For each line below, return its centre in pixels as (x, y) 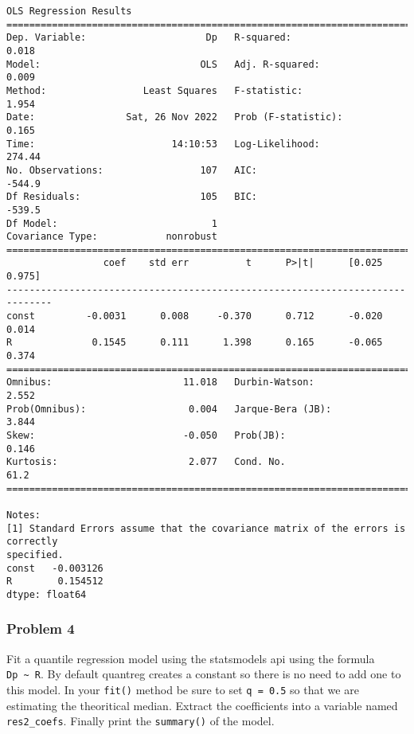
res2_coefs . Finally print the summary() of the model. (141, 721)
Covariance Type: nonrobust (112, 237)
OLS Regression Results (69, 11)
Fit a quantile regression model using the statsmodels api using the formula (191, 658)
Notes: (23, 515)
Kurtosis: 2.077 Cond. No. (146, 462)
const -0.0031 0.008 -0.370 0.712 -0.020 (195, 316)
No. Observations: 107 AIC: (132, 170)
